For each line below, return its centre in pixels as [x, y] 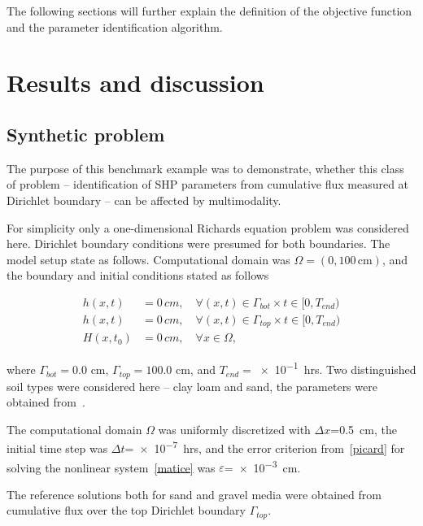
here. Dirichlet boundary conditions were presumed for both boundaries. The [198, 243]
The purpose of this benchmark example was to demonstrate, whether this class [205, 168]
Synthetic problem [86, 134]
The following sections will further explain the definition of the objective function [209, 11]
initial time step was [57, 448]
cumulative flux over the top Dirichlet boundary [126, 510]
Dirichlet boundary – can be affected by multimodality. [144, 200]
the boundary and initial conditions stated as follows [138, 275]
